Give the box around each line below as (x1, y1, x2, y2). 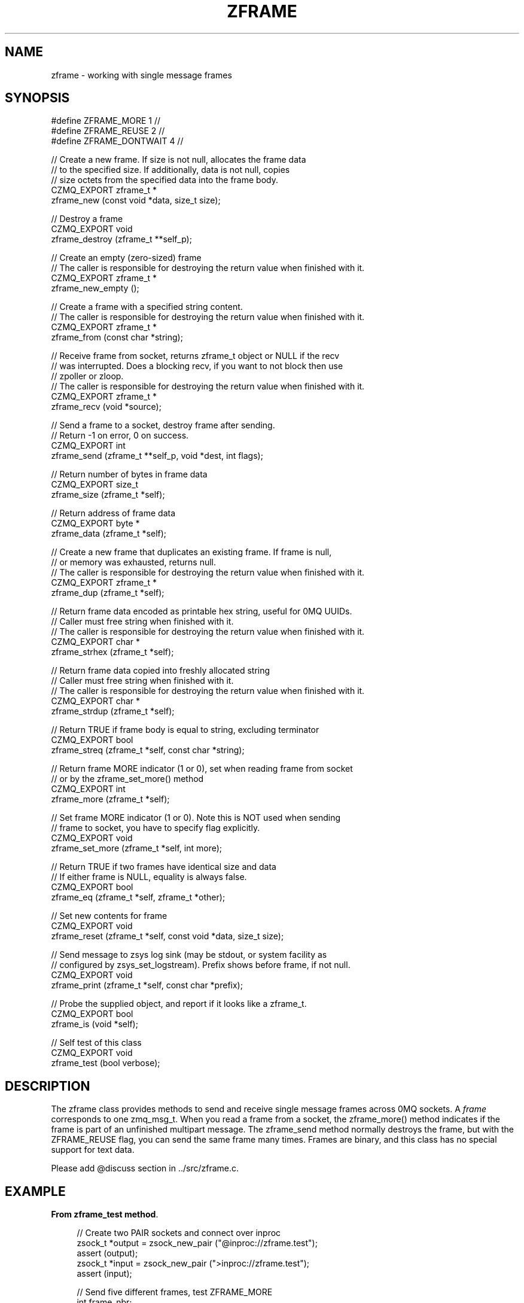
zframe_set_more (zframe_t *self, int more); (51, 843, 223, 854)
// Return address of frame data (51, 508, 175, 519)
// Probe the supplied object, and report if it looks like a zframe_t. (51, 998, 307, 1009)
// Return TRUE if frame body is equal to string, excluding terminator (51, 724, 319, 735)
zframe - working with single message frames (51, 69, 232, 80)
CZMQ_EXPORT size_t (51, 479, 139, 490)
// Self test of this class (51, 1037, 142, 1048)
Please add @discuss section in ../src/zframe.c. (51, 1163, 239, 1174)
